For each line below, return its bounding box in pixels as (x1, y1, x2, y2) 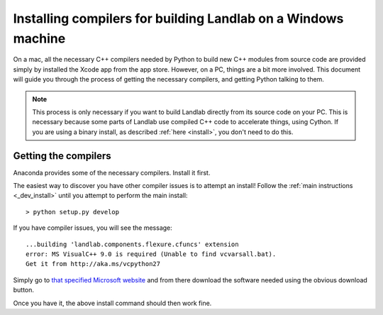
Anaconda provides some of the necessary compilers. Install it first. (13, 168, 211, 177)
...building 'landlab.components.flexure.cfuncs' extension (26, 240, 239, 248)
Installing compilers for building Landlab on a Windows (13, 11, 344, 26)
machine (13, 31, 66, 46)
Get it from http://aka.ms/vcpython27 (26, 260, 161, 268)
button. (13, 286, 35, 294)
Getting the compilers (13, 150, 111, 162)
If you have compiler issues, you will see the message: (13, 223, 173, 232)
